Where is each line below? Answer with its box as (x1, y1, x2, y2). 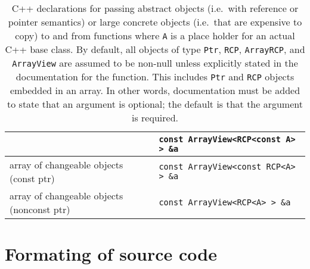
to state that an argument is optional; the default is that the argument (7, 97, 303, 111)
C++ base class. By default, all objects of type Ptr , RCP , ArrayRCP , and (5, 42, 305, 56)
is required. (132, 111, 178, 124)
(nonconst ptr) (10, 202, 70, 216)
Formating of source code (5, 242, 217, 266)
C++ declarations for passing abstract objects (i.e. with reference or (11, 1, 299, 15)
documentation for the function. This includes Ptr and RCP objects (15, 70, 294, 83)
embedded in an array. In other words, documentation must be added (10, 83, 300, 97)
